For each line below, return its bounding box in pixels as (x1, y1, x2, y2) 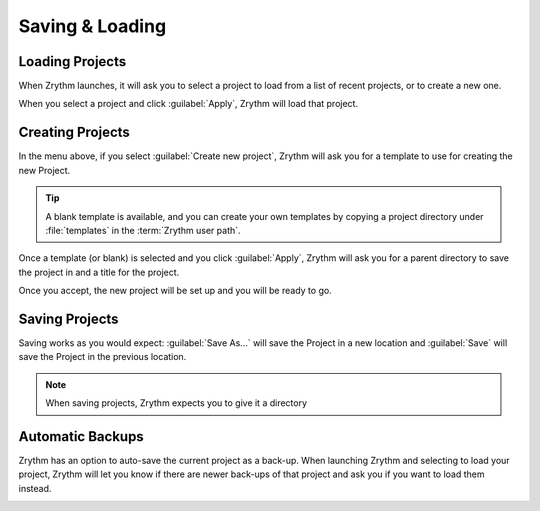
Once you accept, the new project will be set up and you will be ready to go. (18, 285, 332, 297)
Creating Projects (18, 124, 130, 141)
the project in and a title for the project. (18, 266, 180, 278)
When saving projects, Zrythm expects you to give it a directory (45, 397, 308, 409)
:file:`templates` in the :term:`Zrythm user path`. (45, 224, 241, 236)
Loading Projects (18, 53, 127, 70)
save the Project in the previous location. (18, 351, 187, 363)
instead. (18, 482, 52, 494)
